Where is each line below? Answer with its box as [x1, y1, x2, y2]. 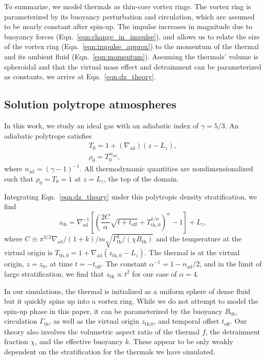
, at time [46, 258, 73, 269]
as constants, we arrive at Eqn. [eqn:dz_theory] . [4, 71, 156, 82]
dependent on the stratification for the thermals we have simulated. [4, 346, 215, 356]
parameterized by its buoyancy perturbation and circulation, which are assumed [4, 11, 255, 21]
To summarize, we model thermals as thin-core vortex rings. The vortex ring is [4, 1, 251, 11]
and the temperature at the [156, 233, 242, 244]
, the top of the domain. [103, 173, 179, 184]
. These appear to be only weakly [129, 336, 233, 347]
